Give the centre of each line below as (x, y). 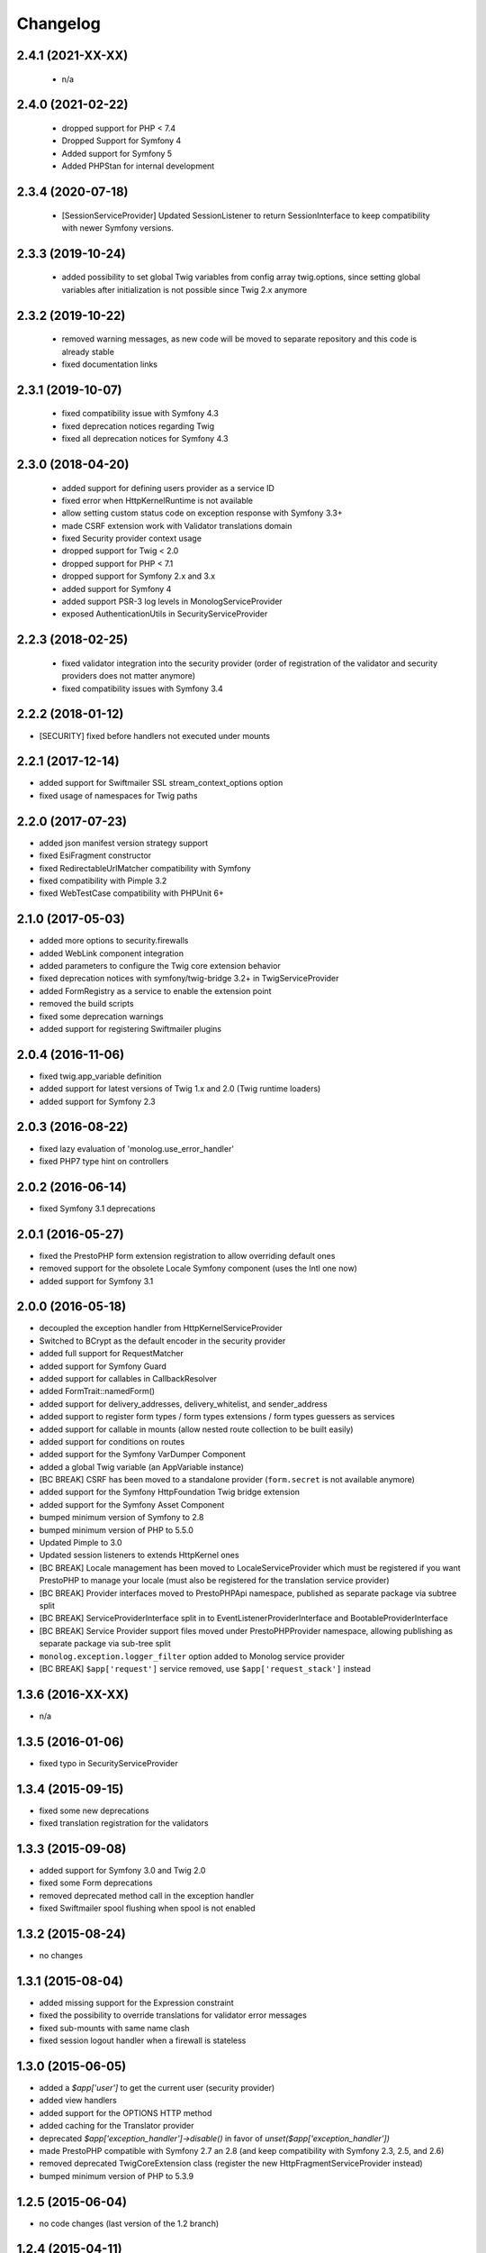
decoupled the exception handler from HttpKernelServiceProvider (161, 1328)
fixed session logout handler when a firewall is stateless (143, 2040)
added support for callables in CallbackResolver (128, 1378)
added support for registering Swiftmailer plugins (130, 1028)
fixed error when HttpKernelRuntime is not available (157, 500)
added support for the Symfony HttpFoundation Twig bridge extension (170, 1492)
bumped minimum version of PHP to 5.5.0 (116, 1530)
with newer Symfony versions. (118, 228)
